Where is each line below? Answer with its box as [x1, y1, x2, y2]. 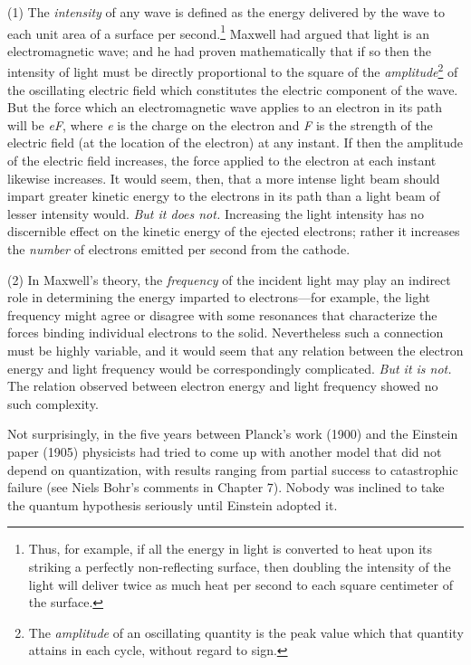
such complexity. [7, 394, 99, 413]
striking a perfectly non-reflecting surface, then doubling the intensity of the [28, 556, 451, 575]
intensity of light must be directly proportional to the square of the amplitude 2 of [7, 60, 458, 81]
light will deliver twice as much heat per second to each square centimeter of [28, 575, 453, 594]
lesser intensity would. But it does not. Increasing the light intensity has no [7, 204, 424, 223]
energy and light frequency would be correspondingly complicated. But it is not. [7, 358, 452, 377]
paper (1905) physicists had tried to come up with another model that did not [7, 442, 442, 461]
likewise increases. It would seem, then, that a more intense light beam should [7, 168, 440, 187]
